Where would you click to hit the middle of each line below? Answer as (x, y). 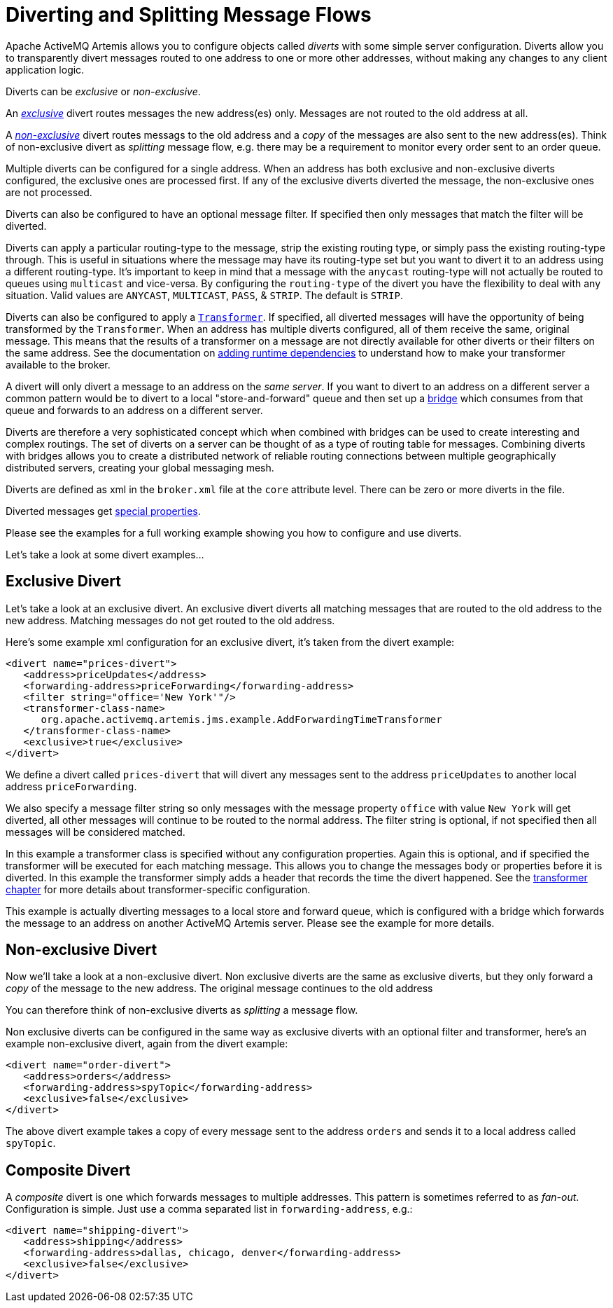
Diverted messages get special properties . (103, 511)
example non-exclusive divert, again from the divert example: (147, 1044)
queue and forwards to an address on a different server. (134, 410)
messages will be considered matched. (96, 832)
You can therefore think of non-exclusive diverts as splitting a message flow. (182, 1010)
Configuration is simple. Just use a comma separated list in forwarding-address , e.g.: (209, 1209)
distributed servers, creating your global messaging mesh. (140, 467)
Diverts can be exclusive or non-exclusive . (103, 91)
